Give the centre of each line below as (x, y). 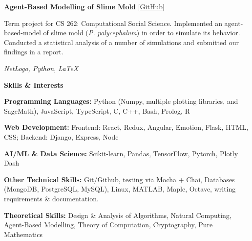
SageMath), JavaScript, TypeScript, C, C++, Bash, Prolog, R (97, 110)
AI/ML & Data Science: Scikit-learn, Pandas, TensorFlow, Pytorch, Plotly (121, 153)
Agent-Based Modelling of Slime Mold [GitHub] (84, 6)
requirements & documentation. (51, 198)
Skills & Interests (34, 84)
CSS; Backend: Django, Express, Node (61, 136)
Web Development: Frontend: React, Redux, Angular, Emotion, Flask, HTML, (126, 127)
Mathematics (23, 234)
